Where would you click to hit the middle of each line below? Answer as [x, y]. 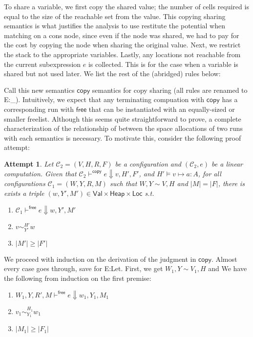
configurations [25, 183]
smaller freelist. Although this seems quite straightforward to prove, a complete [123, 118]
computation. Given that [40, 173]
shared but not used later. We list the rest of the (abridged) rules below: [112, 74]
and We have [228, 268]
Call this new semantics [39, 90]
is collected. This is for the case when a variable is [163, 64]
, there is [231, 183]
